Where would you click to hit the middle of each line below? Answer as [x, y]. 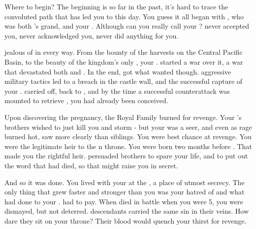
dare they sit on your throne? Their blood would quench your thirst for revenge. [126, 220]
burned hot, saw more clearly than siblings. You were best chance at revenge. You [128, 136]
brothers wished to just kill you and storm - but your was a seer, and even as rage [128, 127]
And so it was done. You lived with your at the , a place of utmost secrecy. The [125, 182]
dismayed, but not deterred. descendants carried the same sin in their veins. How [127, 211]
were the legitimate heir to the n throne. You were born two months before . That [128, 146]
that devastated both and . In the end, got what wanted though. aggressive [118, 71]
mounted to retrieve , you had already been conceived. [86, 100]
